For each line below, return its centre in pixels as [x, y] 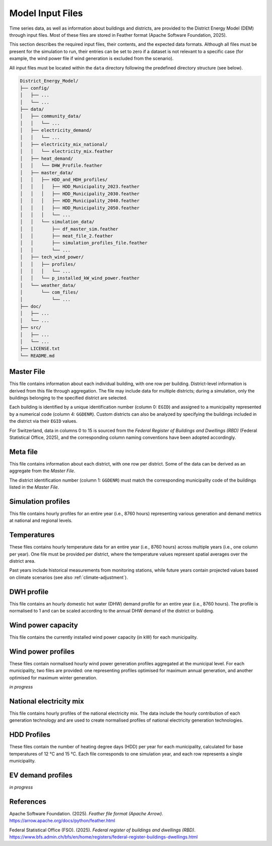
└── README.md [37, 356]
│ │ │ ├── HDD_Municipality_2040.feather [80, 201]
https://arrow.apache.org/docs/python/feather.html [62, 821]
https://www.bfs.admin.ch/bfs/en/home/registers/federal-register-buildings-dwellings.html [104, 837]
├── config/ [35, 88]
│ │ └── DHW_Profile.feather [61, 166]
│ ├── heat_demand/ [47, 158]
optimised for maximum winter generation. [53, 677]
